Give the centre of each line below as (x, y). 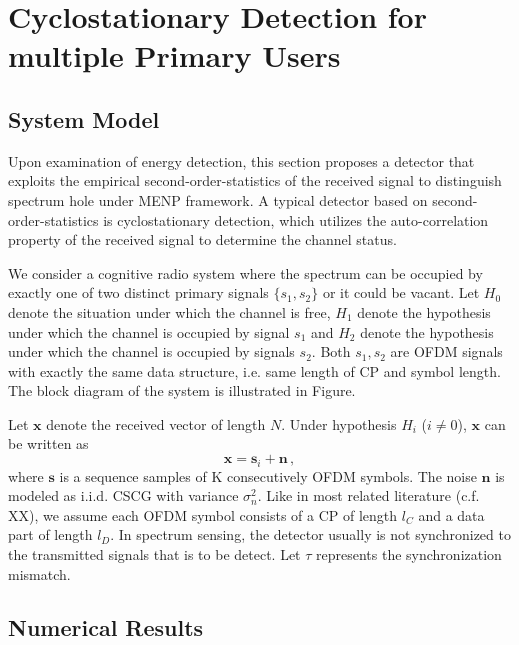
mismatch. (39, 573)
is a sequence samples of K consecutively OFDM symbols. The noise (268, 475)
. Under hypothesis (339, 423)
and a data (451, 514)
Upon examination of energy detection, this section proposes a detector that (241, 160)
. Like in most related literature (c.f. (368, 495)
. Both (331, 351)
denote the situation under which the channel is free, (169, 311)
